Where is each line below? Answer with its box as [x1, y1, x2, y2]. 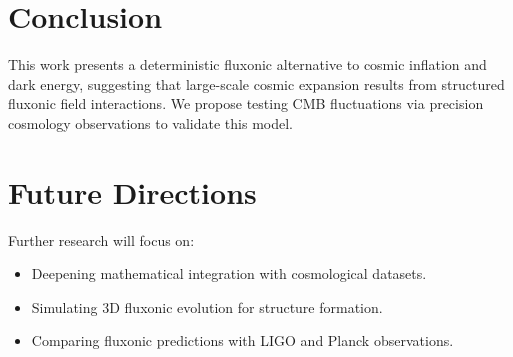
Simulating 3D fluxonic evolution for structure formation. [31, 296, 383, 317]
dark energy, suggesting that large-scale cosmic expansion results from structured [8, 73, 505, 94]
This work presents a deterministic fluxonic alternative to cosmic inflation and [8, 54, 487, 75]
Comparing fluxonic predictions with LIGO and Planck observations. [31, 330, 454, 351]
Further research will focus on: [8, 229, 195, 250]
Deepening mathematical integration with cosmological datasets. [31, 263, 427, 284]
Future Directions [8, 171, 257, 212]
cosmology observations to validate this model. [8, 112, 293, 133]
